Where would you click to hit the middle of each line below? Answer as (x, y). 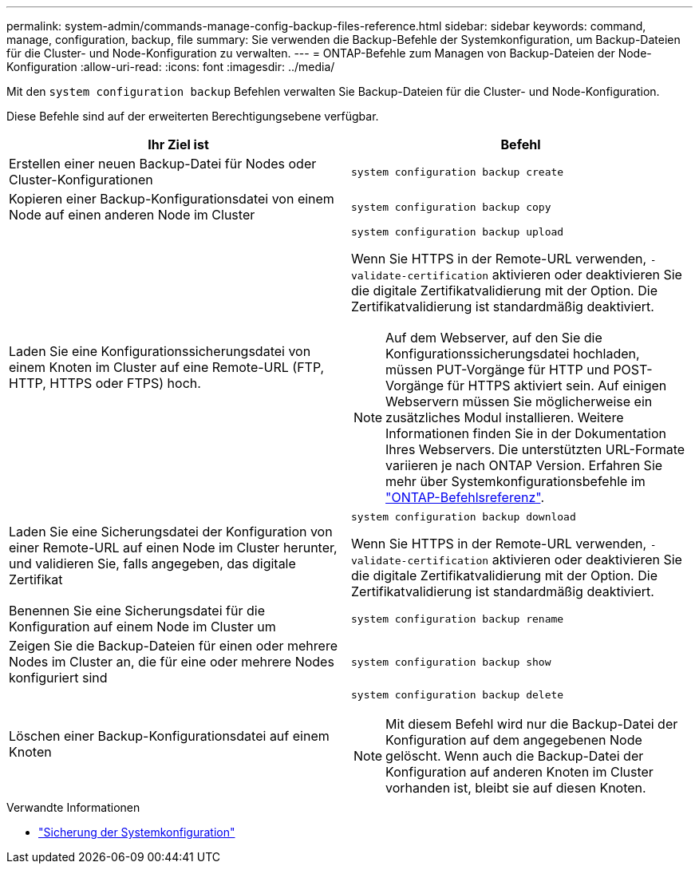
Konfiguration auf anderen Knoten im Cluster (519, 772)
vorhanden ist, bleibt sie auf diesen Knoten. (516, 788)
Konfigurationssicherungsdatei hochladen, (513, 354)
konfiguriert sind (58, 678)
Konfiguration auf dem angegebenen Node (514, 740)
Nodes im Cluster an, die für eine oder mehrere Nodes (172, 662)
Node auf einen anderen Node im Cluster (132, 215)
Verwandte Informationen (73, 807)
